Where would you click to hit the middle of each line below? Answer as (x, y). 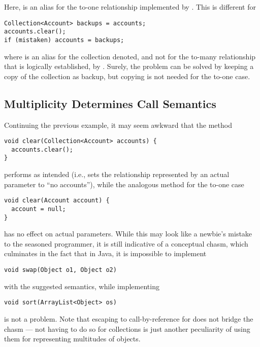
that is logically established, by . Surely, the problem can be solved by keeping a (129, 66)
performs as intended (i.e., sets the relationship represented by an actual (117, 174)
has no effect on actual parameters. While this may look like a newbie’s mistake (128, 234)
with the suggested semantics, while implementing (82, 286)
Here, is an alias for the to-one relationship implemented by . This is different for (130, 7)
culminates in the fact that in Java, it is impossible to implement (105, 253)
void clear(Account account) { (57, 201)
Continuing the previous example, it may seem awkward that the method (118, 125)
